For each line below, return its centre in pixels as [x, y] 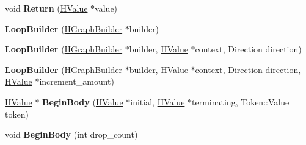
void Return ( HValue [46, 8]
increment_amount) [77, 81]
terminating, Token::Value [241, 101]
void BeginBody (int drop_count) [71, 134]
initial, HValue [158, 101]
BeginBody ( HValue [83, 101]
